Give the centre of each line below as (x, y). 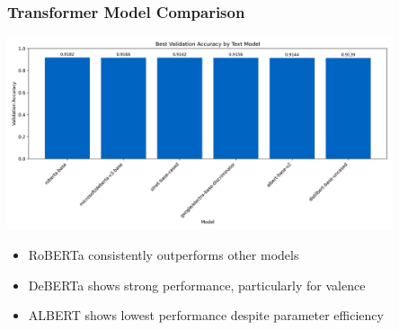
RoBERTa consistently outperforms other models (164, 254)
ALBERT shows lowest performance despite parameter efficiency (206, 315)
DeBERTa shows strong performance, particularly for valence (197, 285)
